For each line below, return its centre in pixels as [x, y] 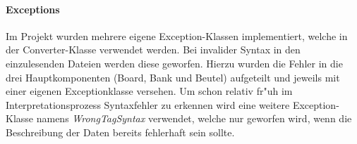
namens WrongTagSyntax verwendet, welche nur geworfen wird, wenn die [194, 118]
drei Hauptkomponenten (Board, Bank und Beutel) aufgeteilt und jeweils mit [173, 77]
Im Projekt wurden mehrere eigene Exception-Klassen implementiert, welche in [177, 35]
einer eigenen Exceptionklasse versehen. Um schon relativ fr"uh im [149, 91]
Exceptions [33, 9]
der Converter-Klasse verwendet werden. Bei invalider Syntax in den [153, 50]
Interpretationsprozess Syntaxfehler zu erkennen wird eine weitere [148, 104]
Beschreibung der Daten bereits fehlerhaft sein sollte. [120, 132]
